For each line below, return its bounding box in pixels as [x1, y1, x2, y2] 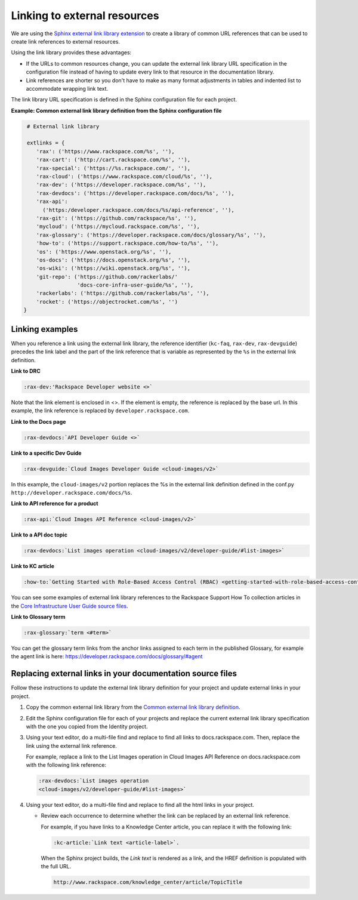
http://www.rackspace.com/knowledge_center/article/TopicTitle [53, 879, 243, 886]
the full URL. [41, 862, 72, 870]
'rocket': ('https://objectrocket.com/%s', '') [36, 298, 178, 305]
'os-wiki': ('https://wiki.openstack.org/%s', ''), [36, 265, 191, 272]
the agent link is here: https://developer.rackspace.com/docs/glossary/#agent [11, 653, 203, 660]
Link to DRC [11, 367, 41, 374]
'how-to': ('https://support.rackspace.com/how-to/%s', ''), [36, 240, 219, 247]
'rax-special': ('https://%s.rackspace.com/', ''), [36, 165, 191, 171]
